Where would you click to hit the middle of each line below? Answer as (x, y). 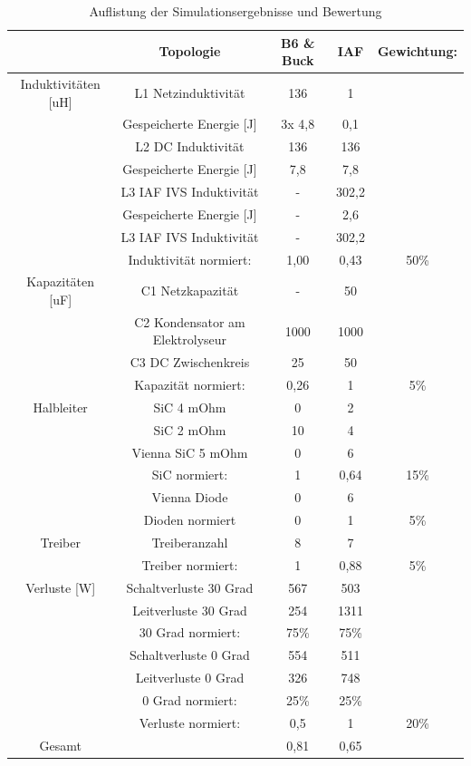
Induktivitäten (60, 84)
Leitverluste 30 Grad (190, 610)
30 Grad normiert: (190, 632)
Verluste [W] (61, 587)
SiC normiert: (190, 475)
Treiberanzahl (190, 542)
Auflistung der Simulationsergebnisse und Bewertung (235, 11)
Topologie (190, 51)
